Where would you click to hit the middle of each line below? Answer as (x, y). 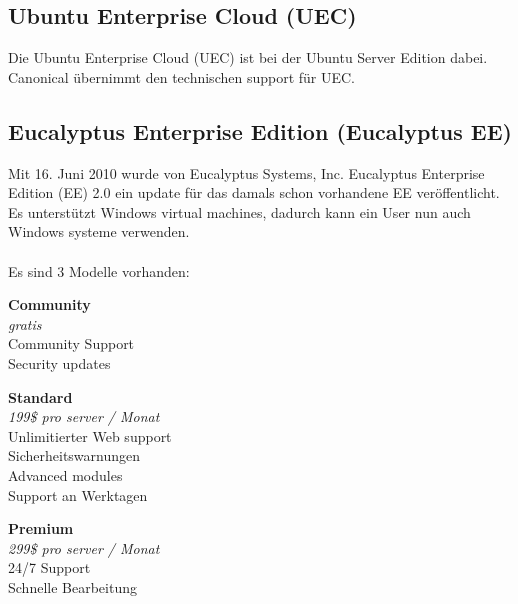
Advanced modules (65, 474)
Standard (40, 396)
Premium (41, 528)
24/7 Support (49, 567)
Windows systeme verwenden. (99, 231)
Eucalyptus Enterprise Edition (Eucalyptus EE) (260, 130)
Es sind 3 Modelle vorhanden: (99, 270)
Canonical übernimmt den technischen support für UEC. (182, 76)
